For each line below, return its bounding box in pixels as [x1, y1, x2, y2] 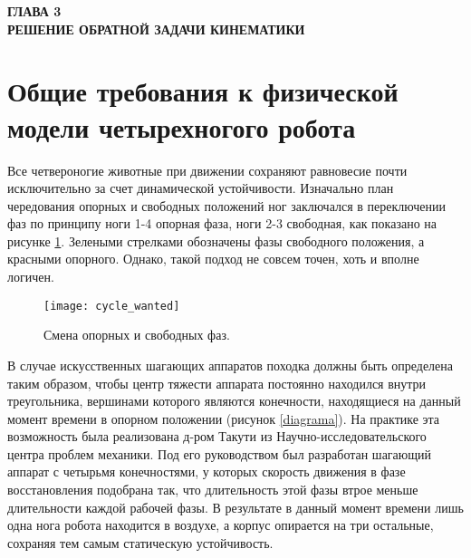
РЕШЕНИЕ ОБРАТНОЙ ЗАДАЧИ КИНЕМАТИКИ [7, 19, 305, 38]
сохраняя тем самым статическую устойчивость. [7, 533, 274, 552]
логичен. [7, 267, 54, 286]
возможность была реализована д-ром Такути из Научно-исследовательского [7, 427, 427, 446]
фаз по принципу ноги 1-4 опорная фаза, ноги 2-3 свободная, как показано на [7, 214, 437, 233]
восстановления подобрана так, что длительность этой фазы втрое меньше [7, 480, 418, 499]
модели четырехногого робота [7, 108, 356, 145]
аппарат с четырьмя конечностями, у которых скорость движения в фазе [7, 462, 406, 481]
